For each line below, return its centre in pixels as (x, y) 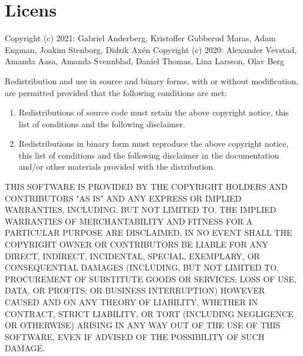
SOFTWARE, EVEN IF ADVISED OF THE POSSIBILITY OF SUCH (135, 336)
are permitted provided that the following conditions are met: (116, 92)
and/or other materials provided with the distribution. (117, 167)
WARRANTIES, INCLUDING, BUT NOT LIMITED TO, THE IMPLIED (141, 210)
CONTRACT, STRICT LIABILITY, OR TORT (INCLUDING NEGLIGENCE (149, 313)
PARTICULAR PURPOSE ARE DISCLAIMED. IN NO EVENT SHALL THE (149, 233)
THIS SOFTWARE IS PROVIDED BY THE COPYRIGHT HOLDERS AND (146, 187)
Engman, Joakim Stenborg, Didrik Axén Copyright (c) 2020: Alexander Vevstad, (151, 49)
